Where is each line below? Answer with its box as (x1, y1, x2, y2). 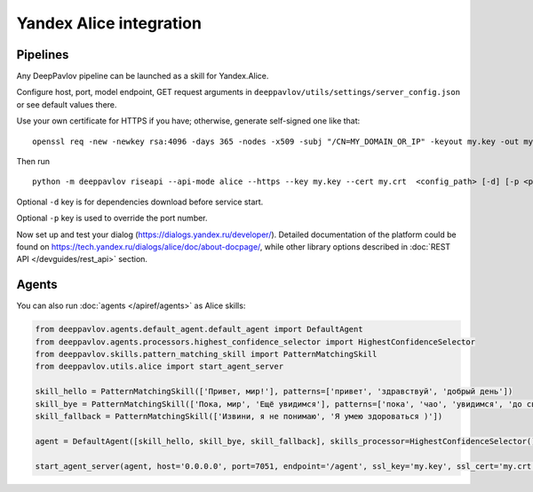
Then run (16, 156, 51, 167)
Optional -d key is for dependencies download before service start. (16, 196, 264, 207)
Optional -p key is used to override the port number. (16, 213, 208, 224)
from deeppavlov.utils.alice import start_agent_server (35, 361, 284, 372)
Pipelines (16, 47, 69, 62)
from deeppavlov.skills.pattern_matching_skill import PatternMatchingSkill (35, 349, 378, 360)
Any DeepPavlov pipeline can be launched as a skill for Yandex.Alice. (16, 71, 269, 82)
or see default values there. (16, 99, 117, 110)
